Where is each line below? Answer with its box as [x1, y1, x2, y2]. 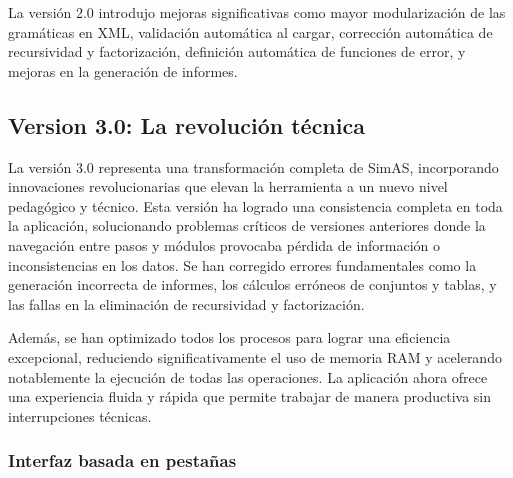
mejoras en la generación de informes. [8, 60, 238, 81]
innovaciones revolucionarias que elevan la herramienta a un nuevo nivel [8, 176, 448, 197]
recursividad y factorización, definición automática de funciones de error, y [8, 41, 466, 62]
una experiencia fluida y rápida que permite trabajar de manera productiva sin [8, 386, 492, 407]
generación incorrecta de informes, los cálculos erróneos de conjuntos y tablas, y [8, 274, 497, 295]
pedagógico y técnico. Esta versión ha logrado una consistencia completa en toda [8, 195, 503, 216]
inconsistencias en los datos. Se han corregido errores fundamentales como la [8, 254, 477, 275]
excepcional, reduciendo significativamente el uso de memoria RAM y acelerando [8, 346, 502, 367]
